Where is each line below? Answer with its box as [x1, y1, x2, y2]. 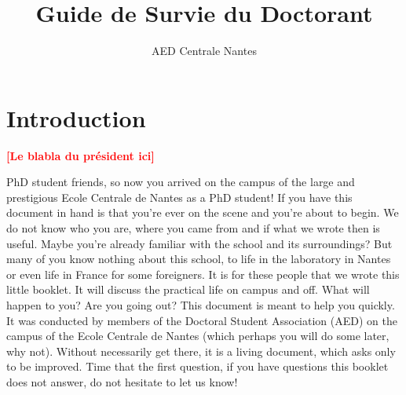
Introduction [6, 101, 146, 133]
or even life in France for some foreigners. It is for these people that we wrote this [6, 265, 400, 282]
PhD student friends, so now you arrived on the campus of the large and [6, 174, 355, 190]
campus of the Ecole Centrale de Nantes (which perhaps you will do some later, [6, 327, 390, 344]
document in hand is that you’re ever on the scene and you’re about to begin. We [6, 204, 399, 221]
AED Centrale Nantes [152, 42, 257, 59]
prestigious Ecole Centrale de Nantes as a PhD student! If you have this [6, 188, 353, 205]
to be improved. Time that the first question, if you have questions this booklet [6, 358, 389, 375]
